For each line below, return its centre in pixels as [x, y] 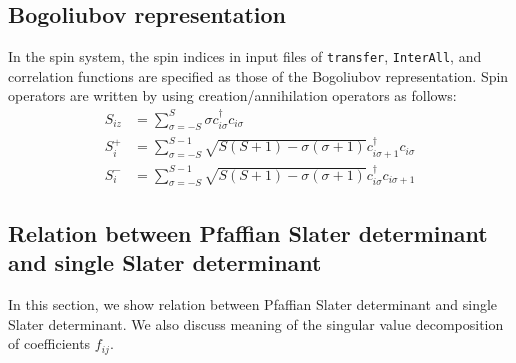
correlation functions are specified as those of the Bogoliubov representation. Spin [258, 75]
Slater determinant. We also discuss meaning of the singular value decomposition [256, 323]
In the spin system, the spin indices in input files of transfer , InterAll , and [245, 56]
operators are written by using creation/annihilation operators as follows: [232, 95]
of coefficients [49, 343]
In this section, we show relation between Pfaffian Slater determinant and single [253, 303]
